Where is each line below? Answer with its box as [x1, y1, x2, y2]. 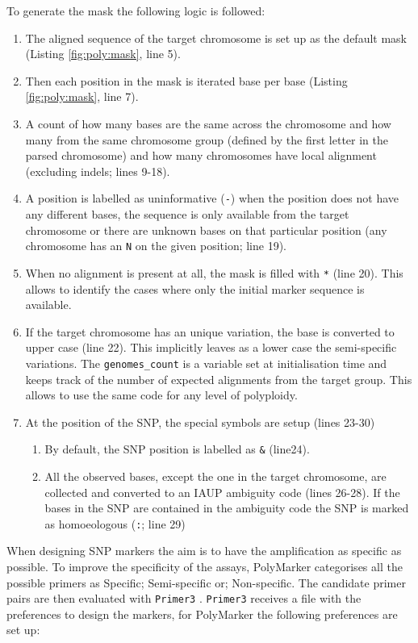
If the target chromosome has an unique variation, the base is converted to [25, 323, 395, 340]
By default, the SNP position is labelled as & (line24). [44, 440, 310, 457]
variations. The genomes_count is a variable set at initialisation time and [25, 354, 387, 371]
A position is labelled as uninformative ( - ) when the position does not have [25, 190, 399, 207]
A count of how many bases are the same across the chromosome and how [25, 115, 391, 132]
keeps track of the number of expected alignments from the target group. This [25, 370, 412, 387]
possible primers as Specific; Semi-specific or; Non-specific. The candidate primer [6, 574, 406, 591]
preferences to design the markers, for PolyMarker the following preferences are [6, 605, 398, 622]
